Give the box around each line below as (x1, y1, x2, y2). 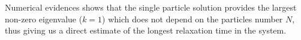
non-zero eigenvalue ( (5, 12, 83, 25)
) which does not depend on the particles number (102, 12, 283, 25)
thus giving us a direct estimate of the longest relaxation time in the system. (5, 24, 287, 36)
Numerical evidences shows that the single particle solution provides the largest (5, 1, 297, 13)
